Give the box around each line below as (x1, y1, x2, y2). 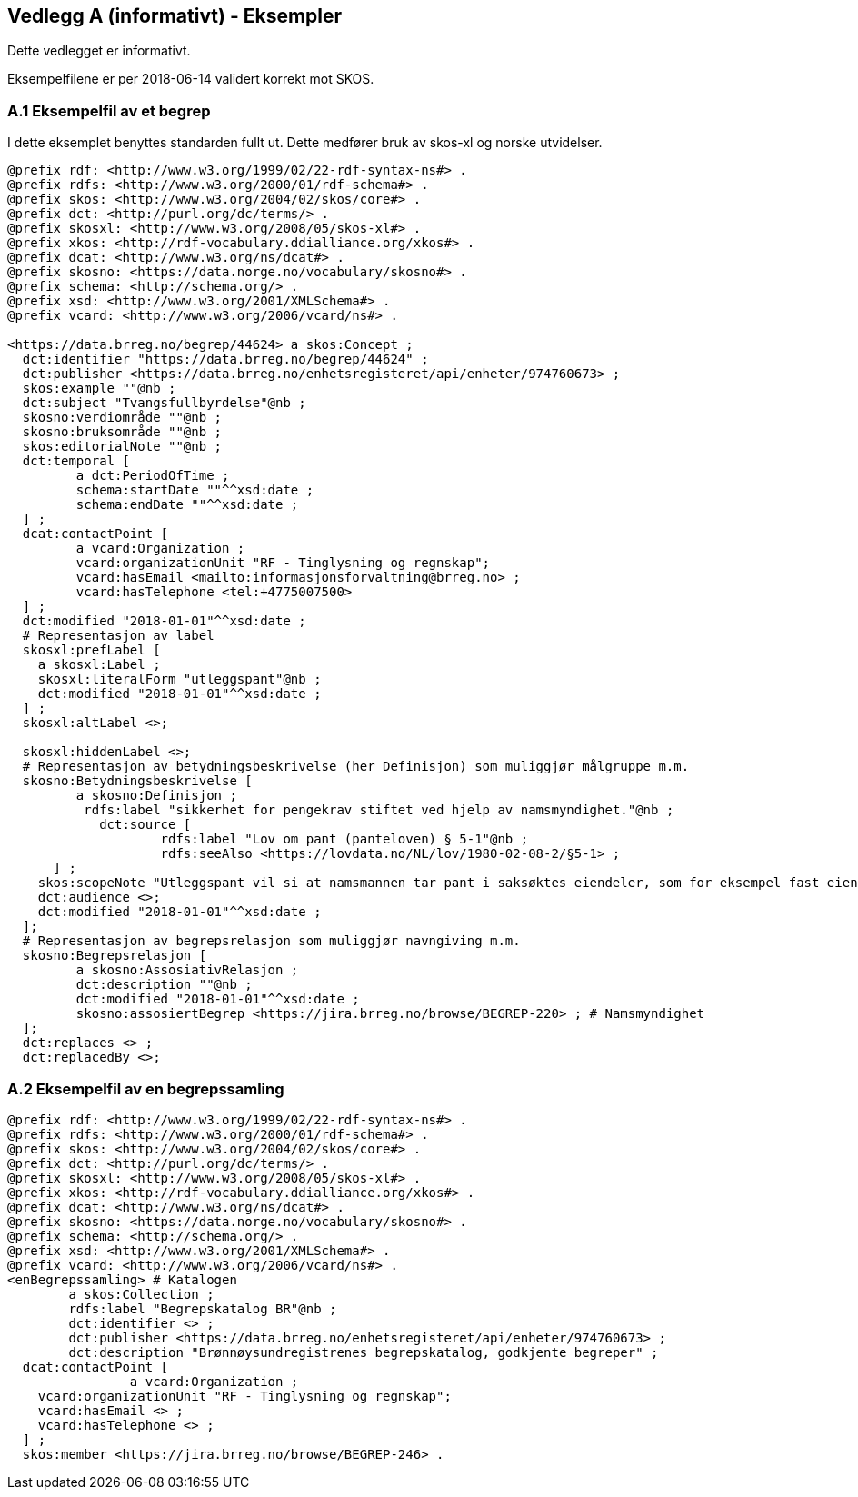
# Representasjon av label (22, 628, 214, 644)
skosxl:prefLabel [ (22, 643, 161, 658)
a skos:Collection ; (68, 1286, 214, 1302)
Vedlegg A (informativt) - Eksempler (7, 5, 343, 27)
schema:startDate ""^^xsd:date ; (75, 483, 314, 498)
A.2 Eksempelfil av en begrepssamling (7, 1079, 284, 1098)
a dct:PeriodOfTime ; (75, 468, 230, 484)
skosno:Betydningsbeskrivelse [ (22, 773, 253, 789)
